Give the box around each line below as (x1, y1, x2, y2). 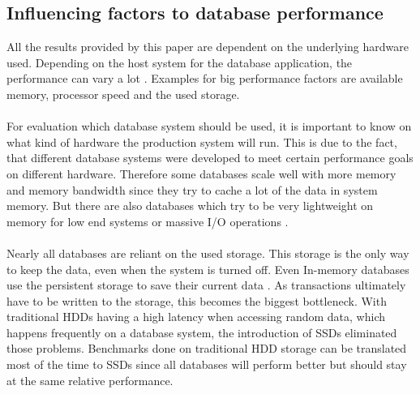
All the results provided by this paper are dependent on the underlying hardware (6, 38, 409, 55)
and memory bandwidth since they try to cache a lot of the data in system (6, 181, 378, 198)
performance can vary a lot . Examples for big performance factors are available (6, 70, 403, 87)
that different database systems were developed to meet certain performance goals (6, 149, 414, 166)
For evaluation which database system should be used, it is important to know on (6, 118, 412, 135)
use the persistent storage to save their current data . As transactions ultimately (6, 276, 406, 293)
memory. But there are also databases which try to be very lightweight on (6, 197, 374, 214)
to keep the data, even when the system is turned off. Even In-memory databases (6, 260, 409, 277)
